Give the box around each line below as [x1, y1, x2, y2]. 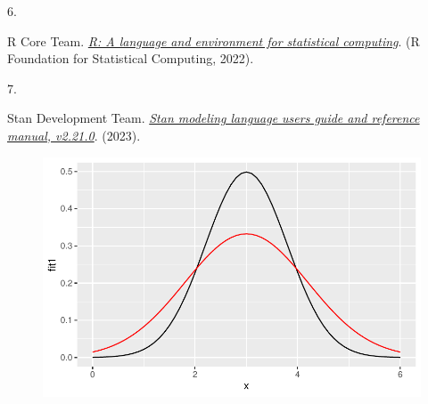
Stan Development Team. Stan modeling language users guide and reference [7, 109, 420, 127]
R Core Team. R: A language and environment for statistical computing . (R [7, 31, 420, 50]
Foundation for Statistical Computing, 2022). [7, 49, 254, 68]
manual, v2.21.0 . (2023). [7, 125, 141, 144]
